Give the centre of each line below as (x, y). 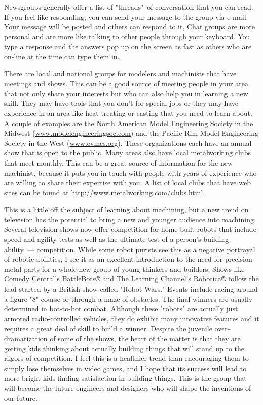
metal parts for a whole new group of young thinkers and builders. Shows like (124, 269)
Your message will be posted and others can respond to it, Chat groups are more (129, 27)
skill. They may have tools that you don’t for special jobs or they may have (121, 103)
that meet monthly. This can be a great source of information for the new (119, 162)
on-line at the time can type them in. (62, 56)
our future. (21, 398)
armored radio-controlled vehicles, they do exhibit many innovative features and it (132, 318)
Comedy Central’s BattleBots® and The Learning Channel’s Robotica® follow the (131, 279)
